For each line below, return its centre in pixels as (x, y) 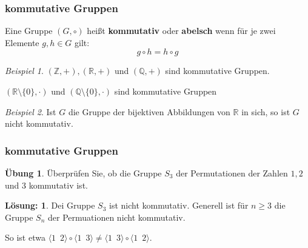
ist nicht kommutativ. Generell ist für (179, 205)
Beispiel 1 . (24, 71)
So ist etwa (25, 237)
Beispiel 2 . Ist (31, 111)
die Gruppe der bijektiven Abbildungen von (149, 111)
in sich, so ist (266, 111)
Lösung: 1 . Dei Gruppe (50, 205)
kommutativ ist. (58, 185)
